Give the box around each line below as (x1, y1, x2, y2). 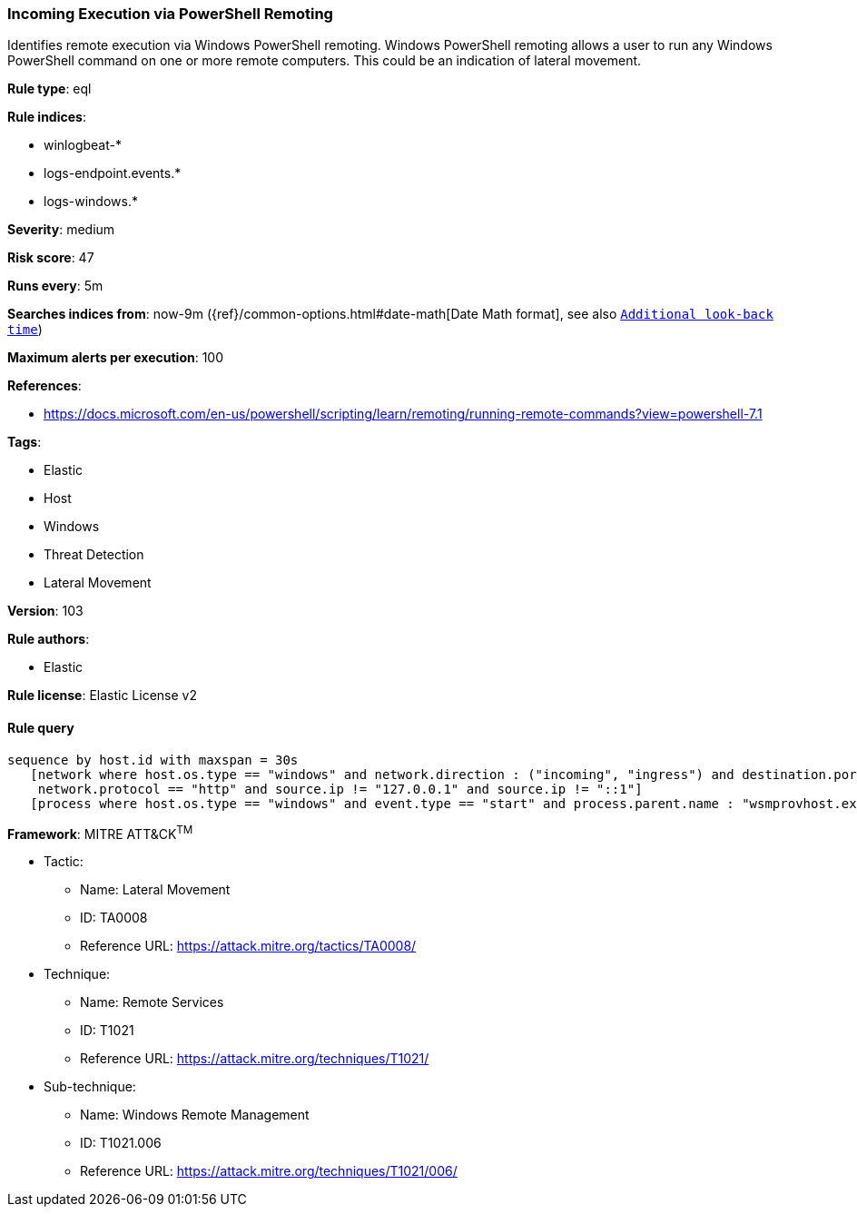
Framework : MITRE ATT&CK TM (7, 823, 193, 842)
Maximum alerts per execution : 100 (7, 350, 224, 366)
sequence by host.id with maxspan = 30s (7, 752, 299, 767)
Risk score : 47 (7, 250, 94, 266)
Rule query (7, 719, 74, 735)
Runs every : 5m (7, 278, 103, 294)
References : (7, 378, 82, 394)
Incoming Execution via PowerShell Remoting (7, 5, 333, 23)
